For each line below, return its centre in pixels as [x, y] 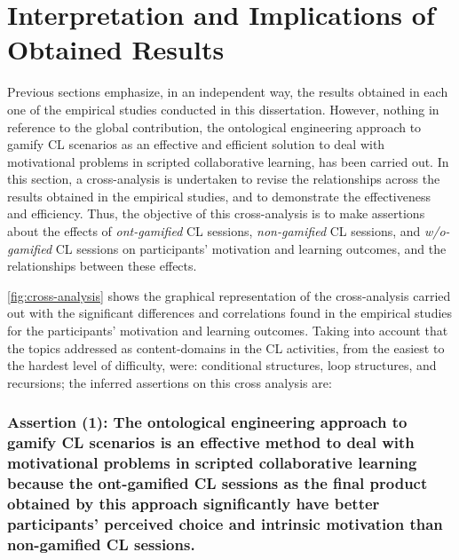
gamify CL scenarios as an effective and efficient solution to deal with [196, 144]
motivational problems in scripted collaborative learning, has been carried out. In [228, 161]
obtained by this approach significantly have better [194, 504]
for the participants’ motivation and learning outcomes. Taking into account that [228, 331]
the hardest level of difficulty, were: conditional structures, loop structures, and [222, 365]
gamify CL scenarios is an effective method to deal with [211, 442]
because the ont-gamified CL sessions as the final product [218, 483]
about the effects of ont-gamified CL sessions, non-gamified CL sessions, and [214, 231]
